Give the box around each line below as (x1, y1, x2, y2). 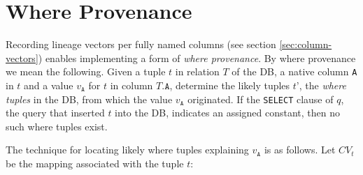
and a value (24, 77, 73, 92)
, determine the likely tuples (169, 77, 290, 92)
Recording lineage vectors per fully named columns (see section (6, 37, 276, 52)
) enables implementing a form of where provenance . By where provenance (38, 50, 356, 65)
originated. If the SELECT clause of (187, 91, 334, 106)
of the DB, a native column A (232, 64, 357, 79)
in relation (175, 64, 220, 79)
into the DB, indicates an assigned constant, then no (115, 105, 341, 120)
